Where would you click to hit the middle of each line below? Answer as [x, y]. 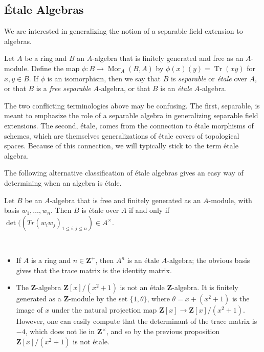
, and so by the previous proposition [163, 331]
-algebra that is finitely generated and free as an [168, 58]
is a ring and [51, 260]
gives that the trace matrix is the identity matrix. [94, 270]
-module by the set [98, 299]
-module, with [230, 200]
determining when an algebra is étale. [63, 182]
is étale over [100, 210]
